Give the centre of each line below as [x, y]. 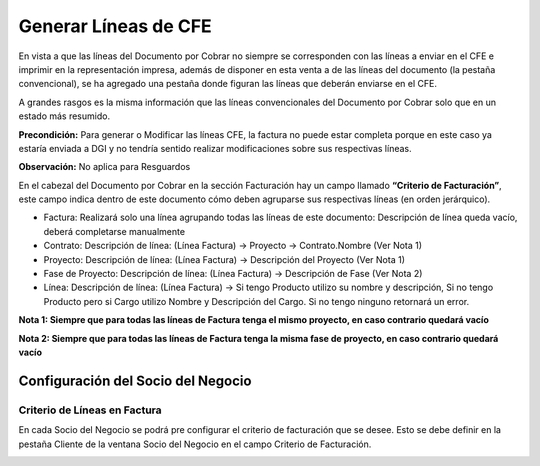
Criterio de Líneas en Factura [90, 410]
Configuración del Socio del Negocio [135, 380]
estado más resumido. [64, 116]
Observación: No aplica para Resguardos [104, 167]
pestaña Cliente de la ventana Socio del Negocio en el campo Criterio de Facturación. [195, 444]
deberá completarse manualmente [114, 231]
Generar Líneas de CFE [115, 26]
